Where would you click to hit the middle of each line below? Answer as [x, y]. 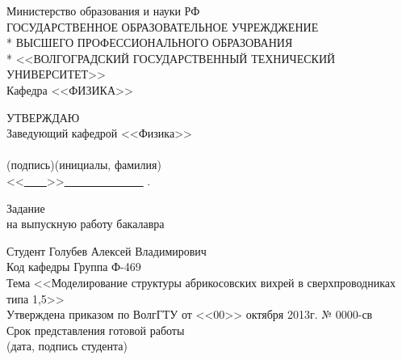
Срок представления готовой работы [96, 330]
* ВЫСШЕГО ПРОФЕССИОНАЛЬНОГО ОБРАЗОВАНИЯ [150, 42]
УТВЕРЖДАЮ [43, 117]
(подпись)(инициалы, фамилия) [84, 165]
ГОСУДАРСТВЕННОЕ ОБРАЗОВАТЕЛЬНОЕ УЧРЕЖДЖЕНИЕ [163, 26]
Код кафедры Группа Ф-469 [74, 267]
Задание [26, 208]
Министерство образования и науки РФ [103, 11]
